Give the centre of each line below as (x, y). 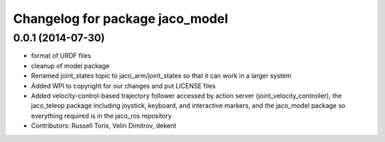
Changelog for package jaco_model (120, 19)
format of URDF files (61, 56)
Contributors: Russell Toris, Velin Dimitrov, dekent (104, 126)
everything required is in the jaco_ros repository (102, 116)
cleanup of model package (70, 66)
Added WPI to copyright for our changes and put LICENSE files (123, 86)
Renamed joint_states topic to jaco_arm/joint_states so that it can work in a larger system (161, 76)
